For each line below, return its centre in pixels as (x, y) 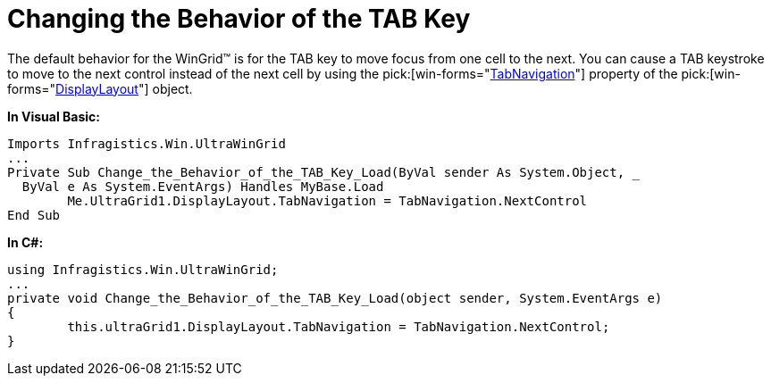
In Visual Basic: (54, 116)
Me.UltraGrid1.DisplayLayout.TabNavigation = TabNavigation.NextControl (327, 200)
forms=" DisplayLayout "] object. (100, 88)
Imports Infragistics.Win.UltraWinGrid (147, 143)
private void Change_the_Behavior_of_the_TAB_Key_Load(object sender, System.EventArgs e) (335, 298)
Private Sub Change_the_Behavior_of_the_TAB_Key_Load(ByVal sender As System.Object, (316, 172)
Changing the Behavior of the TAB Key (239, 19)
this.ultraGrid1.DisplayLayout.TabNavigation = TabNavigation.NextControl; (339, 326)
